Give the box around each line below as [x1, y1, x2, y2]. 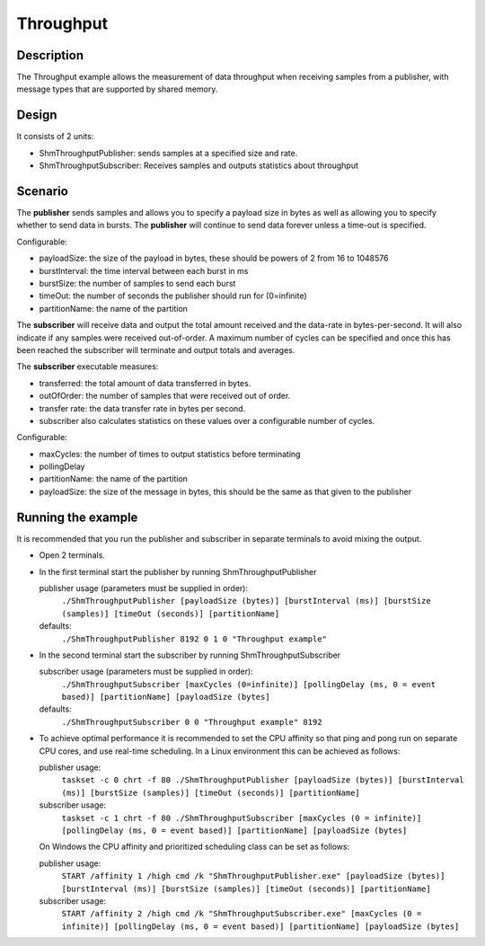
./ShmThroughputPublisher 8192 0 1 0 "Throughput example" [61, 633, 328, 644]
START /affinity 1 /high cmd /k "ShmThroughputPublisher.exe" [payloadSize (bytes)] [61, 871, 445, 881]
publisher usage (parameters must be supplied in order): [39, 582, 249, 593]
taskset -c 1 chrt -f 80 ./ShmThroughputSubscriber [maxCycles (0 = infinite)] [61, 813, 422, 823]
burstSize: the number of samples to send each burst [39, 278, 236, 288]
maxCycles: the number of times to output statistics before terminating [39, 448, 301, 459]
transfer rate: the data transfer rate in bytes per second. [39, 402, 246, 413]
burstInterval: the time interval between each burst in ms [39, 265, 249, 276]
